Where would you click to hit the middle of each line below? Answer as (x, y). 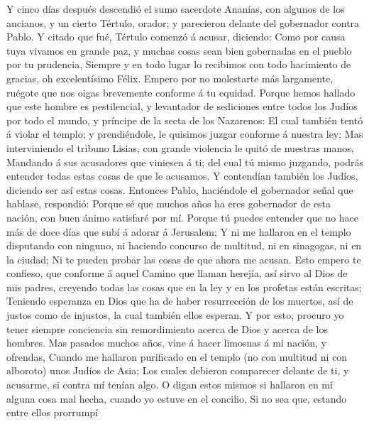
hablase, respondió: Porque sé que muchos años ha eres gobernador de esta (169, 203)
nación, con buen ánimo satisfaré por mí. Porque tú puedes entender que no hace (183, 217)
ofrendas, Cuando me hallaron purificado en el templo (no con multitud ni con (177, 356)
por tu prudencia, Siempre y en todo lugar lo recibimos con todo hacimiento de (179, 64)
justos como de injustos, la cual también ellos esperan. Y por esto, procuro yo (175, 315)
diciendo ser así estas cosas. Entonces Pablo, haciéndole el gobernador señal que (180, 189)
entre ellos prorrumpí (52, 412)
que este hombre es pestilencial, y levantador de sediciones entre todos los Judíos (182, 106)
